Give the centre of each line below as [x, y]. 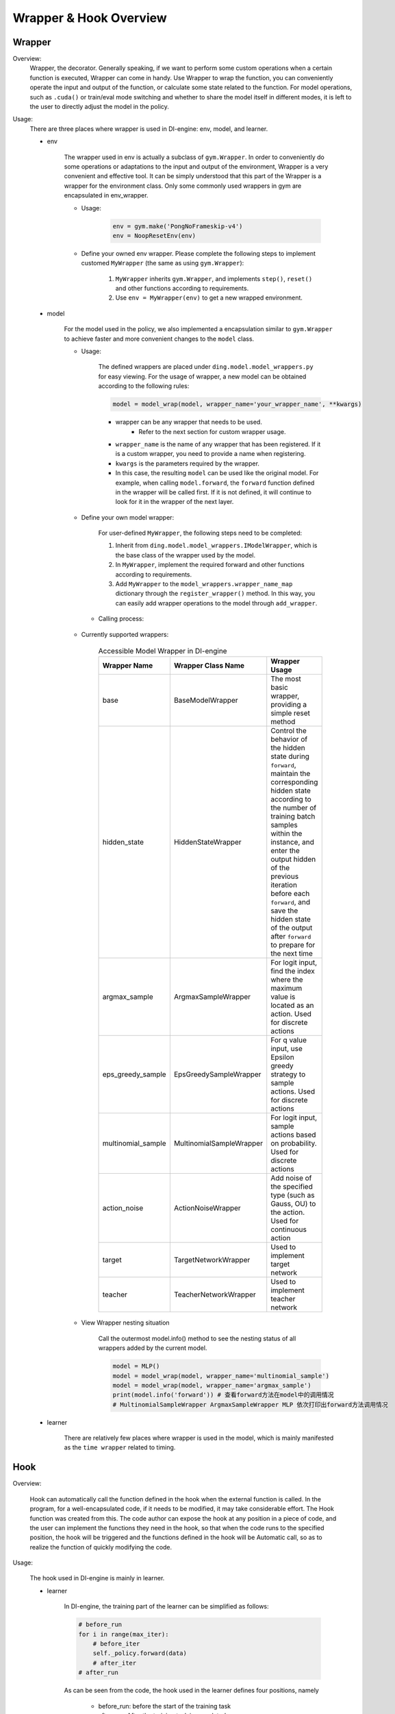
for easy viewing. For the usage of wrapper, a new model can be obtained [202, 376]
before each [290, 893]
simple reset [291, 713]
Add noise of [291, 1178]
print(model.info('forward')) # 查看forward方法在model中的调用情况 [224, 1395]
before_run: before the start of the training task [165, 1706]
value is [283, 997]
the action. [288, 1212]
